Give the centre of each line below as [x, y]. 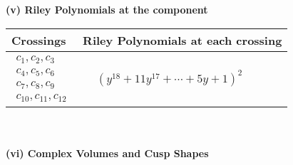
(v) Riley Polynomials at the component [107, 9]
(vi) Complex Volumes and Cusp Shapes [107, 153]
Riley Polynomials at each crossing [183, 40]
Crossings [39, 40]
